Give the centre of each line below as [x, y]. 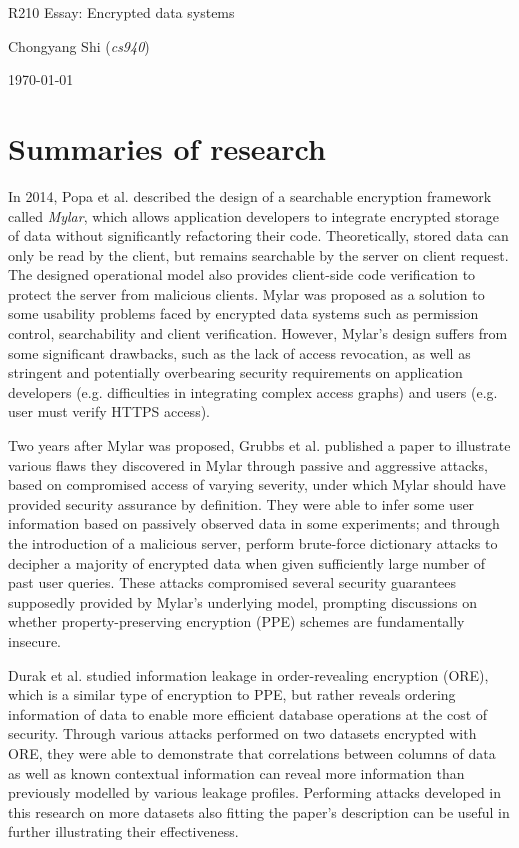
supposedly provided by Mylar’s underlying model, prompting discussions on [242, 601]
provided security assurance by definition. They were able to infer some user [241, 503]
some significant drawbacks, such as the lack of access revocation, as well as [239, 352]
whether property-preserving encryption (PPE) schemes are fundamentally [236, 621]
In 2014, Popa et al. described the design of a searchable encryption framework [250, 195]
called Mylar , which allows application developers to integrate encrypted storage [254, 215]
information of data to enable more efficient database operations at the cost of [248, 713]
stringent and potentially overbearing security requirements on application [235, 372]
